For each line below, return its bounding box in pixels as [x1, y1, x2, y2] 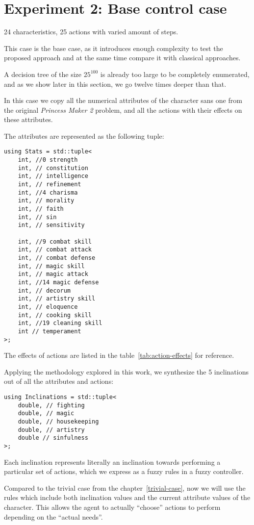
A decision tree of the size [4, 69, 82, 79]
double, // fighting [18, 401, 85, 409]
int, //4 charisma [18, 189, 78, 196]
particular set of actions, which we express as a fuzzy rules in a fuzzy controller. [4, 466, 244, 476]
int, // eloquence [18, 303, 78, 310]
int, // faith [18, 205, 64, 213]
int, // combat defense [18, 254, 96, 261]
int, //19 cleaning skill [18, 320, 102, 327]
